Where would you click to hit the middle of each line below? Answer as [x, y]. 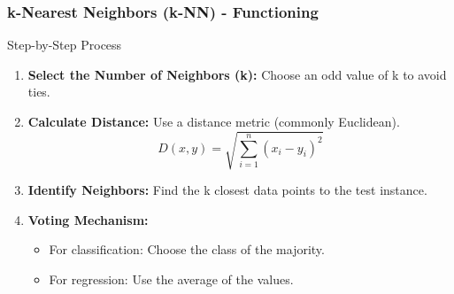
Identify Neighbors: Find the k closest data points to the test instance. [227, 190]
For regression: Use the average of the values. [171, 279]
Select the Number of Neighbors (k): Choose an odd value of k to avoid [237, 74]
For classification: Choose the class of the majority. [187, 249]
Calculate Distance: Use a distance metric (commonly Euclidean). [214, 121]
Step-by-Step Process [65, 45]
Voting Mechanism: [88, 219]
